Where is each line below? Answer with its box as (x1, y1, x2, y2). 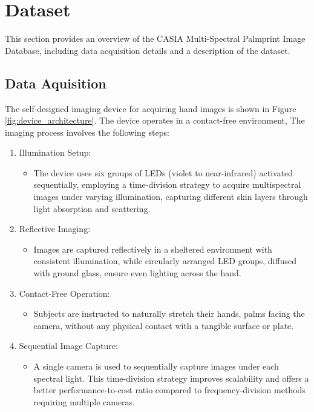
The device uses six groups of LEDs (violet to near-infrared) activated (33, 166, 293, 179)
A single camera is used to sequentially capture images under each (33, 360, 279, 373)
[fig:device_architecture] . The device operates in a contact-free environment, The (5, 114, 305, 127)
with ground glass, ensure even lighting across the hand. (33, 267, 241, 279)
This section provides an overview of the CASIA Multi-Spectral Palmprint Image (5, 32, 306, 45)
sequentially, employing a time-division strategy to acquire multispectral (33, 178, 301, 191)
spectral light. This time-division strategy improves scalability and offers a (33, 371, 309, 384)
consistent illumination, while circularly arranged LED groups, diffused (33, 254, 296, 267)
